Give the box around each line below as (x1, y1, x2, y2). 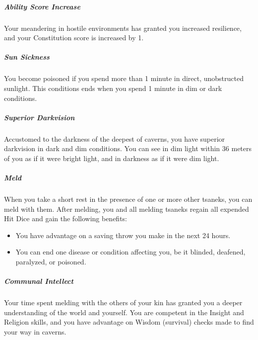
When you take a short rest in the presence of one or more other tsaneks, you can (4, 194, 253, 204)
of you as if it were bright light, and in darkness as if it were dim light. (4, 153, 219, 163)
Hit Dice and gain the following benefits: (4, 213, 128, 224)
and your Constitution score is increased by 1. (4, 32, 144, 43)
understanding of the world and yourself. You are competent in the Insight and (4, 307, 244, 317)
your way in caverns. (4, 326, 66, 337)
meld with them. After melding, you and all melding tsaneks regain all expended (4, 203, 249, 214)
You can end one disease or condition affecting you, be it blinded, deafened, (15, 247, 246, 257)
